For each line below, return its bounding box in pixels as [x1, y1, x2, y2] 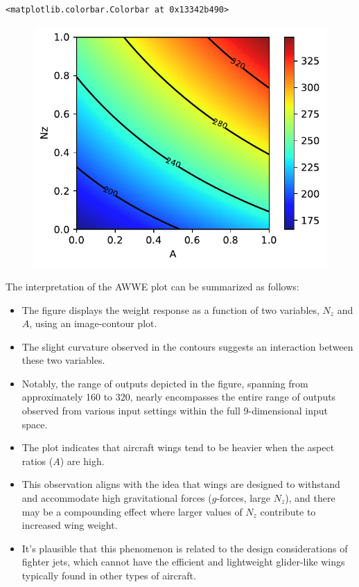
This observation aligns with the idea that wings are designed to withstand [21, 477, 340, 491]
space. [21, 417, 48, 431]
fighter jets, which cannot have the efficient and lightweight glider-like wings [21, 554, 345, 569]
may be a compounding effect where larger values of [21, 504, 243, 518]
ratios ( [21, 453, 53, 468]
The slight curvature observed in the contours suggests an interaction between [21, 339, 353, 353]
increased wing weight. [21, 518, 118, 532]
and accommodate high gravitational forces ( [21, 491, 212, 505]
